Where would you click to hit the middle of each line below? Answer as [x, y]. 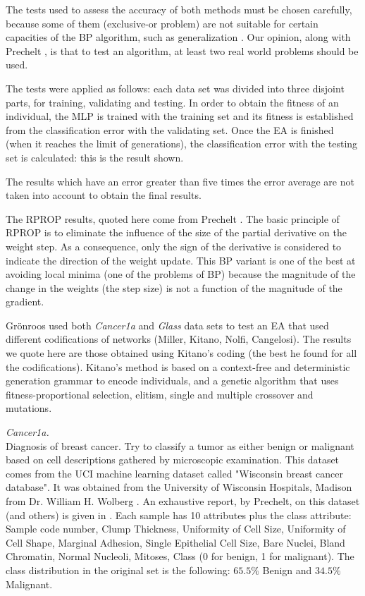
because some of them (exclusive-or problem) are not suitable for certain [162, 23]
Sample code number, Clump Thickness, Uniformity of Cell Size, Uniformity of [176, 529]
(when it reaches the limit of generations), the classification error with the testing [182, 144]
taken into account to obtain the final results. [104, 195]
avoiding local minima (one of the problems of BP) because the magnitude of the [181, 274]
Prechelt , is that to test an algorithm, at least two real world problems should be [182, 50]
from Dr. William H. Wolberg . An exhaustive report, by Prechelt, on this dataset [183, 501]
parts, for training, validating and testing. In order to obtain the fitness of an [172, 102]
